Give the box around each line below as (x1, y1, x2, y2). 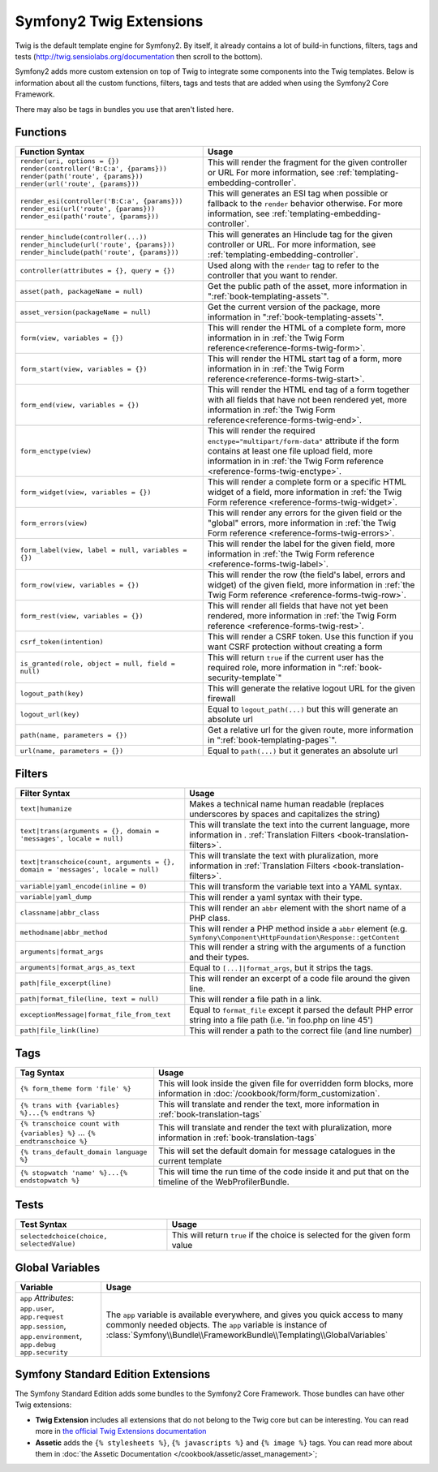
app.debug (19, 1341, 57, 1349)
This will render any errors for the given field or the (207, 507, 402, 519)
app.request (19, 1313, 64, 1322)
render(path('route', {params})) (19, 172, 144, 181)
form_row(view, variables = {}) (19, 580, 140, 589)
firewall (207, 693, 236, 704)
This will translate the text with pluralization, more (189, 850, 379, 861)
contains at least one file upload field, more (207, 445, 373, 457)
